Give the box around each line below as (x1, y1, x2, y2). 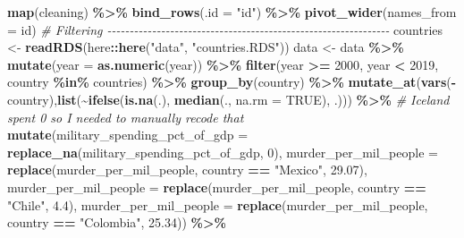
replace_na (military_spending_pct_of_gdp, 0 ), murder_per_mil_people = (7, 142, 438, 161)
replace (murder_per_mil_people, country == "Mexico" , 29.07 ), (7, 160, 367, 179)
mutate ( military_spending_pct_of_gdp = (7, 125, 249, 144)
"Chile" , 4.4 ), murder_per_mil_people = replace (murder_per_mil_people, (7, 195, 428, 214)
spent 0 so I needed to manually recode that (7, 107, 244, 126)
